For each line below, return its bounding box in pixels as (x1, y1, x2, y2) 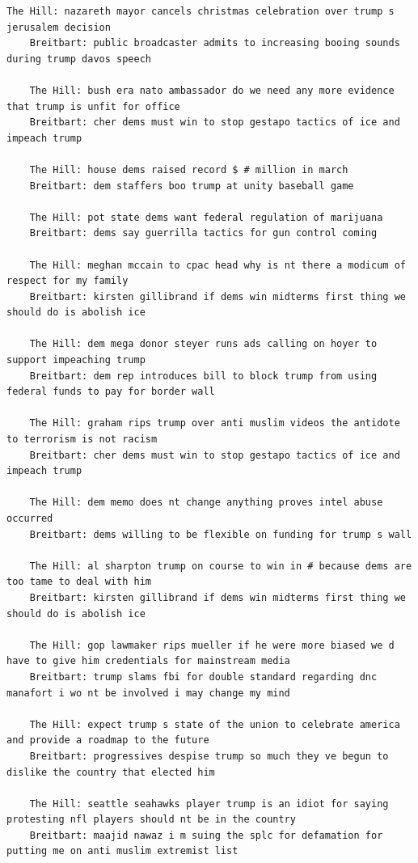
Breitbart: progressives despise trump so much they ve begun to (29, 750, 389, 762)
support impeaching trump (6, 354, 146, 366)
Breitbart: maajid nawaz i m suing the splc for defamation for (29, 829, 383, 841)
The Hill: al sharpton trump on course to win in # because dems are (29, 560, 412, 572)
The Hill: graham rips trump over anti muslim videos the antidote (29, 417, 400, 429)
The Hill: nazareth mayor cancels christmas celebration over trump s (6, 6, 395, 17)
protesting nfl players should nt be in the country (6, 814, 296, 826)
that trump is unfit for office (6, 100, 180, 112)
